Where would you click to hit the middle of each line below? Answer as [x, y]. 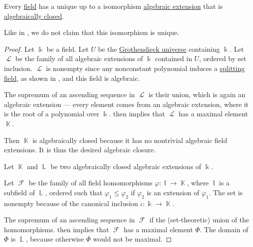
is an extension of [173, 192]
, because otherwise [55, 239]
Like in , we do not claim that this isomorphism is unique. [92, 32]
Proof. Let [19, 49]
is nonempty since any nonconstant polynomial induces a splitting [145, 68]
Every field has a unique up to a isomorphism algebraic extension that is [113, 6]
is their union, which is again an [197, 94]
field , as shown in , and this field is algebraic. [72, 78]
